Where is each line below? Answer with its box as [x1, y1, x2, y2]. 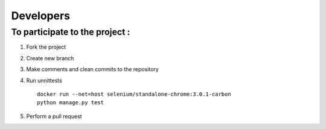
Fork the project [26, 43, 66, 51]
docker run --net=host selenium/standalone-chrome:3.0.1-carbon [37, 90, 232, 98]
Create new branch [26, 54, 74, 61]
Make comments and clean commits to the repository [26, 66, 159, 73]
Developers [11, 9, 71, 22]
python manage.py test [37, 99, 104, 106]
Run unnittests [26, 77, 63, 84]
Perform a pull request [26, 112, 82, 120]
